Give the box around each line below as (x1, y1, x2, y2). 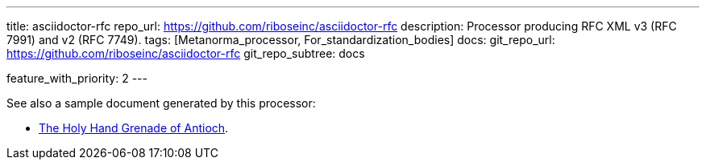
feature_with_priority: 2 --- (6, 71, 147, 85)
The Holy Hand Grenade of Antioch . (39, 121, 229, 135)
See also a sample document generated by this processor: (6, 96, 316, 110)
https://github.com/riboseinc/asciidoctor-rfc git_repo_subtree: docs (6, 47, 365, 60)
